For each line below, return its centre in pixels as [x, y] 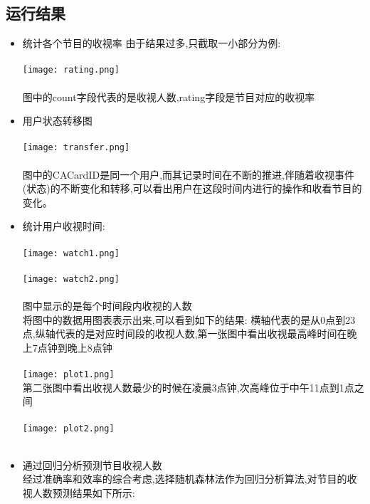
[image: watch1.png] [71, 253]
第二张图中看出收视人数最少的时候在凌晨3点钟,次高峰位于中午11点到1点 [188, 387]
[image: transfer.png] [76, 148]
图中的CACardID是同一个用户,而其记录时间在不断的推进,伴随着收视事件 [188, 174]
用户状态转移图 [57, 121]
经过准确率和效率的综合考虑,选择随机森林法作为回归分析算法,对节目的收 [190, 479]
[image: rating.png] [71, 70]
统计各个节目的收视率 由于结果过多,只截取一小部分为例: [152, 43]
